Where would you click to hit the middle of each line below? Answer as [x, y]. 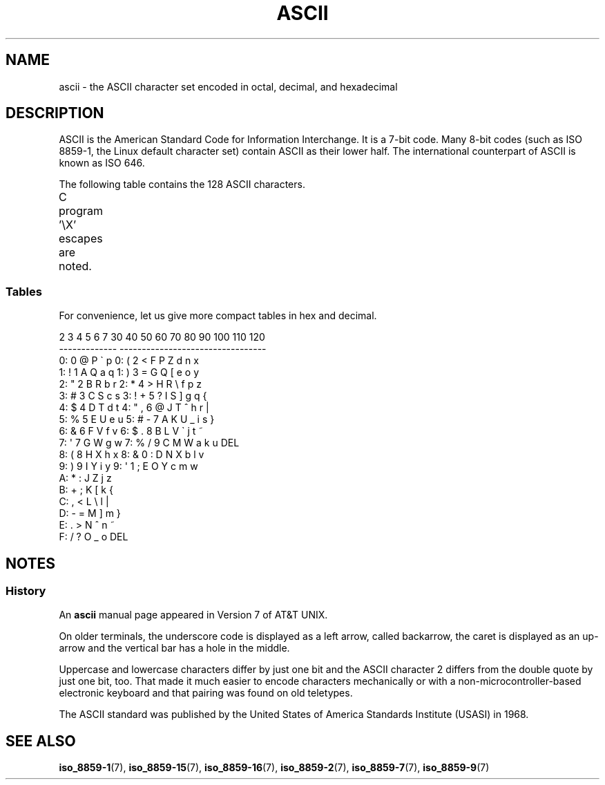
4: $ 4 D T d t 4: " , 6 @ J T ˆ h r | [134, 408]
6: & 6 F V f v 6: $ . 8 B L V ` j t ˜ [131, 431]
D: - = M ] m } [90, 513]
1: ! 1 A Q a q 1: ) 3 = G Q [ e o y [129, 372]
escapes [81, 239]
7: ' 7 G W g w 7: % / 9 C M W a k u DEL [149, 443]
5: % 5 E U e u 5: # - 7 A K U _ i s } [137, 419]
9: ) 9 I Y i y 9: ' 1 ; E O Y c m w [128, 466]
